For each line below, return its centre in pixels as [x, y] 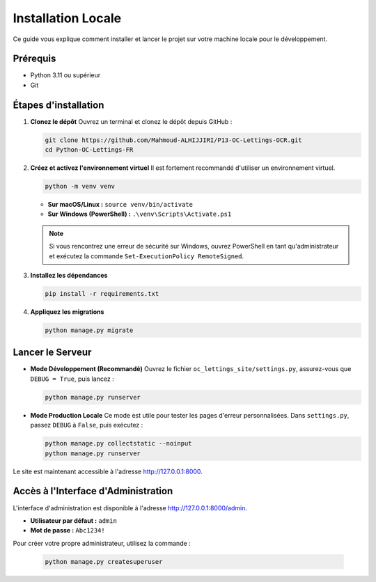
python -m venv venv [80, 187]
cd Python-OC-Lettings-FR [89, 150]
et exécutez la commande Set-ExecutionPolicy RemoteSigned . [147, 256]
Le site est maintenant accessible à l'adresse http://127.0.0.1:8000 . [108, 471]
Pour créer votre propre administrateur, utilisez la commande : [102, 543]
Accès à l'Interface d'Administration [93, 491]
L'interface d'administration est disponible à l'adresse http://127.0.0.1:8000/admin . [130, 508]
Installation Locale [67, 18]
